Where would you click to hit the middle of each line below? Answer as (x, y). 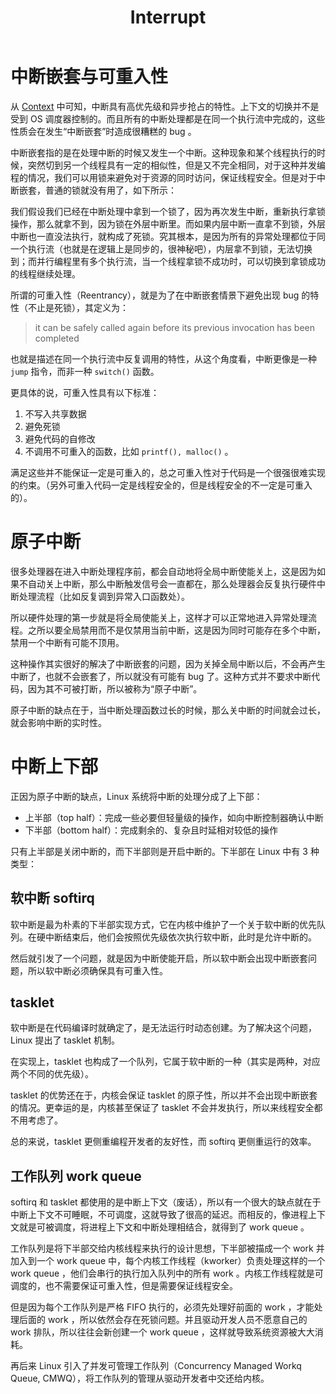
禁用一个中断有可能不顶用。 (67, 642)
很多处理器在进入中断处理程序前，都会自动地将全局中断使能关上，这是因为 (163, 571)
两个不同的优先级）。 (52, 1074)
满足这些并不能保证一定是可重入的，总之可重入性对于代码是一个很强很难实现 (168, 472)
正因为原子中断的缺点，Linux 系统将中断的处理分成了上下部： (136, 796)
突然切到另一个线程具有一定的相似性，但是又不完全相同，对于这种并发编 (176, 165)
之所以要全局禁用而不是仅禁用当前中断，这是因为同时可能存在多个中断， (176, 630)
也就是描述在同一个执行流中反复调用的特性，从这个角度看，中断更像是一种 (163, 358)
